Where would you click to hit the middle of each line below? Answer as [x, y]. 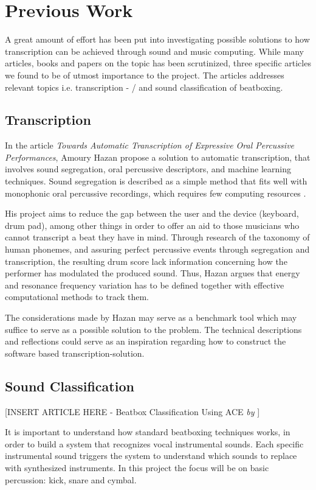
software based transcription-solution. [75, 353]
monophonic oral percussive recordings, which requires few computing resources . [156, 193]
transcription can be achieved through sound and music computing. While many [154, 51]
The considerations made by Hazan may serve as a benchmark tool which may [151, 317]
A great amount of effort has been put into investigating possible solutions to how [157, 39]
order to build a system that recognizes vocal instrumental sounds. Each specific [154, 443]
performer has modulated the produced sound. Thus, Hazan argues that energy [153, 273]
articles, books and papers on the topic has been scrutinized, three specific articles [158, 63]
